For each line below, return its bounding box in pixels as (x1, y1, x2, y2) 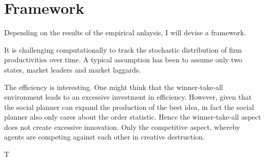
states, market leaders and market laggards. (4, 64, 141, 75)
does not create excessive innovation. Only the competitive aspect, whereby (4, 121, 240, 132)
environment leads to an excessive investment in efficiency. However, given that (4, 91, 252, 102)
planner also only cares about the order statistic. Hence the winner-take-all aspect (4, 111, 261, 122)
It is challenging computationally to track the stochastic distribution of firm (4, 44, 242, 55)
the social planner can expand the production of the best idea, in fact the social (4, 101, 254, 112)
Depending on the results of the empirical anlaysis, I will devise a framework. (4, 27, 246, 38)
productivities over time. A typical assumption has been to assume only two (4, 54, 242, 65)
